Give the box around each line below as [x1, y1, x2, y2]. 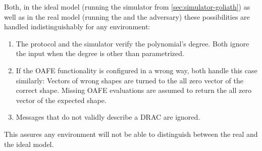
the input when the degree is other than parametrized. [16, 48, 184, 59]
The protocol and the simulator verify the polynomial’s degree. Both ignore [16, 38, 249, 48]
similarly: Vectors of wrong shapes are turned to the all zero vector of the [16, 75, 243, 85]
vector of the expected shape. [16, 94, 107, 105]
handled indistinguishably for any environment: [4, 21, 150, 32]
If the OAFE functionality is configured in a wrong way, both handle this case [16, 65, 257, 75]
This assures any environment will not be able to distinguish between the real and [4, 128, 258, 139]
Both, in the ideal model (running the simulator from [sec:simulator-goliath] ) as [4, 2, 250, 12]
